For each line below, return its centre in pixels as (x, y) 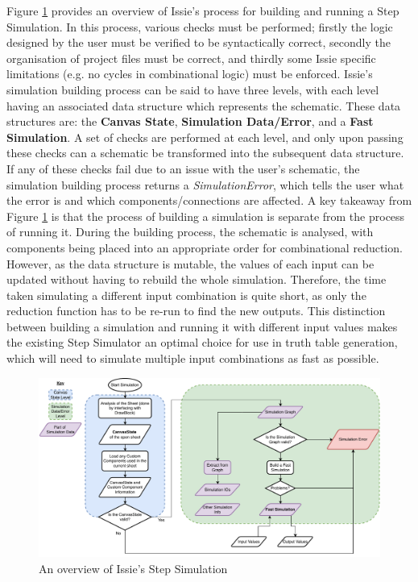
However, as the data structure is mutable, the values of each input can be (190, 263)
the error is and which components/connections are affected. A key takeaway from (209, 200)
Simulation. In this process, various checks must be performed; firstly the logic (200, 26)
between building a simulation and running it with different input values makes (202, 326)
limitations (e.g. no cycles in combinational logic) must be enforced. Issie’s (190, 74)
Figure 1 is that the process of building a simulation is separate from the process (206, 216)
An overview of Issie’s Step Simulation (133, 568)
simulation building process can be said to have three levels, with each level (193, 89)
